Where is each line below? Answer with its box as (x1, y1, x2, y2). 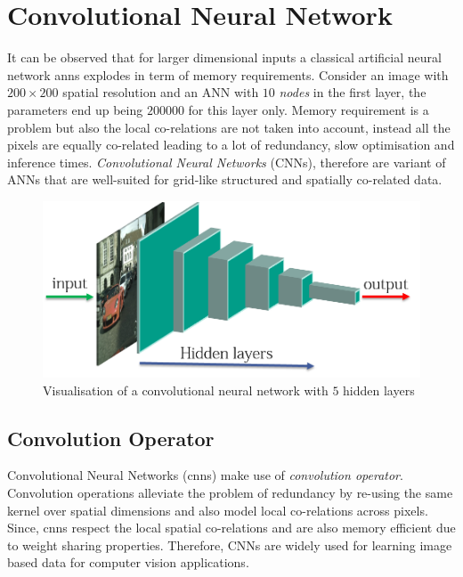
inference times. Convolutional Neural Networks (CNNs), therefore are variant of (7, 152, 446, 171)
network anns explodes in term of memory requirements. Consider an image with (7, 65, 449, 84)
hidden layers (343, 380, 415, 399)
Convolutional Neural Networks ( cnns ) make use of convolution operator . (7, 466, 403, 484)
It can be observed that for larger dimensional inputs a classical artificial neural (7, 48, 442, 67)
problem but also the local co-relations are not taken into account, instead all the (7, 118, 451, 136)
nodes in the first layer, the (279, 83, 426, 102)
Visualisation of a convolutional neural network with (43, 380, 329, 399)
